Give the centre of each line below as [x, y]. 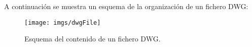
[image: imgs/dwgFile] [63, 22]
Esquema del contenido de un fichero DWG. [93, 39]
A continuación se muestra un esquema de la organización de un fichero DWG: [126, 6]
